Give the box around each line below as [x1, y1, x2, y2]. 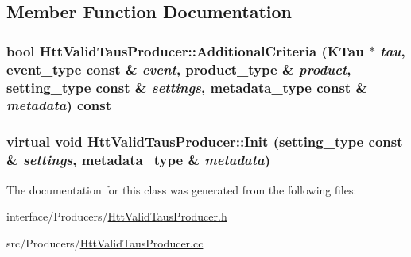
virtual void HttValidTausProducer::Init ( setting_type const [6, 132, 403, 152]
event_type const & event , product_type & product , [6, 59, 351, 79]
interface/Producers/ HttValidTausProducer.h [6, 208, 227, 224]
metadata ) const [6, 95, 111, 115]
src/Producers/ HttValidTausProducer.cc [6, 234, 204, 251]
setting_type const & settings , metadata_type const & [6, 77, 368, 97]
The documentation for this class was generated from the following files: [6, 181, 357, 198]
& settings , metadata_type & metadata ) [6, 150, 271, 170]
